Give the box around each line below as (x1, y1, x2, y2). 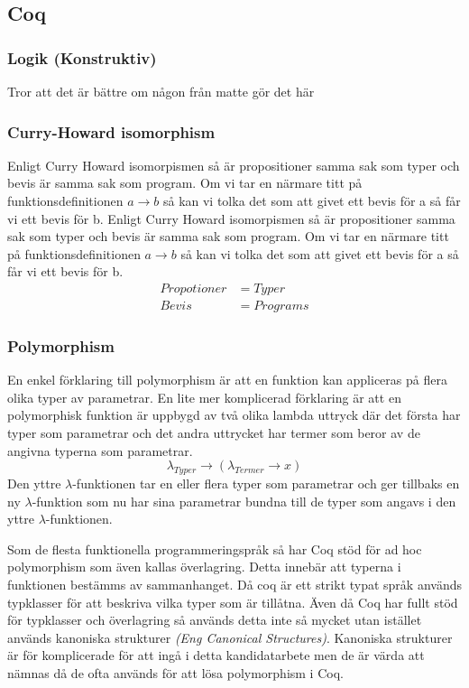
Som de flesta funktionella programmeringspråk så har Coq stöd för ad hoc (7, 539, 422, 558)
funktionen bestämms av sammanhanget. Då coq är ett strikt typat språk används (7, 574, 462, 593)
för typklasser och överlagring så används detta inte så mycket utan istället (7, 610, 422, 629)
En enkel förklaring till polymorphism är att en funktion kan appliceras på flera (7, 370, 447, 389)
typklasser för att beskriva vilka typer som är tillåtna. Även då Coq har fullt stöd (7, 592, 458, 611)
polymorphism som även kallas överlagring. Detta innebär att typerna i (7, 557, 401, 576)
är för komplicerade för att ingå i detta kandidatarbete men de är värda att (7, 646, 425, 665)
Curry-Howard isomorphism (7, 120, 216, 143)
